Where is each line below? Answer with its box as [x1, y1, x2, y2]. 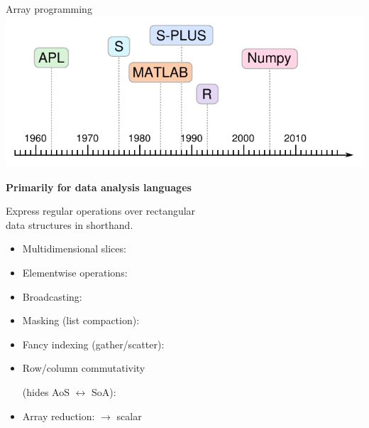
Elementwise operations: [22, 265, 128, 279]
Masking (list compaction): [22, 313, 140, 328]
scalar [116, 408, 142, 423]
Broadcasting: [22, 289, 82, 304]
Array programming [6, 1, 92, 16]
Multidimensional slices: [22, 241, 126, 256]
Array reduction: [22, 408, 95, 423]
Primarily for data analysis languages [6, 179, 192, 194]
